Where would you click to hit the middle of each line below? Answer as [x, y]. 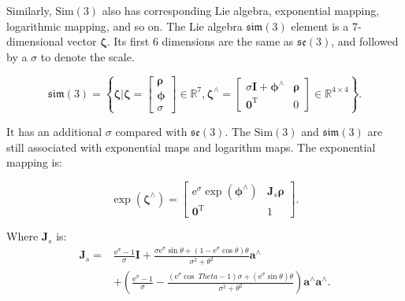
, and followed [365, 41]
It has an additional [54, 131]
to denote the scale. [87, 56]
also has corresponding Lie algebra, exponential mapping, [241, 10]
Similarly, [29, 10]
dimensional [35, 41]
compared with [151, 131]
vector [82, 41]
